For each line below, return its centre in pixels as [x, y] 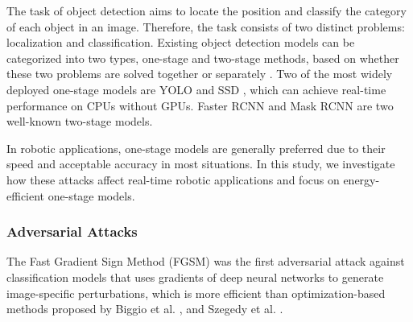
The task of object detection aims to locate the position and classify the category [206, 10]
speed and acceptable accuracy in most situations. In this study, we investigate [201, 164]
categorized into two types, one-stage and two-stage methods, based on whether [203, 58]
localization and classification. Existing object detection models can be [181, 42]
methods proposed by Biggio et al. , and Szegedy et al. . [145, 309]
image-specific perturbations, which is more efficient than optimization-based [196, 293]
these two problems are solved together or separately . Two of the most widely [200, 74]
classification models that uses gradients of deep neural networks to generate [195, 277]
